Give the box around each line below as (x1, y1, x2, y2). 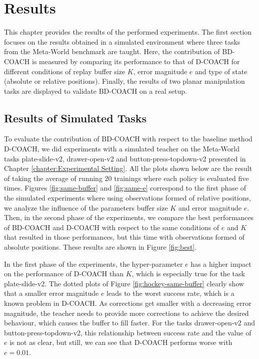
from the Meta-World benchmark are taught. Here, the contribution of (4, 46, 220, 57)
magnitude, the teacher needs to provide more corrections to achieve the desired (4, 307, 249, 318)
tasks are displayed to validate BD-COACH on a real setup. (4, 85, 187, 96)
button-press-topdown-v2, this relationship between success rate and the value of (4, 327, 251, 337)
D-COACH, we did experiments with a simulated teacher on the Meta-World (4, 143, 239, 154)
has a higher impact (190, 258, 251, 269)
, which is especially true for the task (131, 268, 245, 279)
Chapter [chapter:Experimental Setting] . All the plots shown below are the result (4, 163, 252, 173)
